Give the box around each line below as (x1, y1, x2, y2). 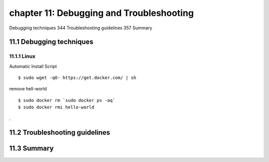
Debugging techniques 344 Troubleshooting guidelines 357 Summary (9, 25, 152, 31)
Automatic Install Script (9, 63, 57, 69)
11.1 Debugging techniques (9, 38, 94, 46)
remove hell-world (9, 86, 47, 92)
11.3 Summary (9, 144, 54, 153)
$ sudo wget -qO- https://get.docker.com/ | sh (18, 75, 136, 81)
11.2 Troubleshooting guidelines (9, 128, 111, 137)
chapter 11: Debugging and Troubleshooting (9, 7, 194, 18)
